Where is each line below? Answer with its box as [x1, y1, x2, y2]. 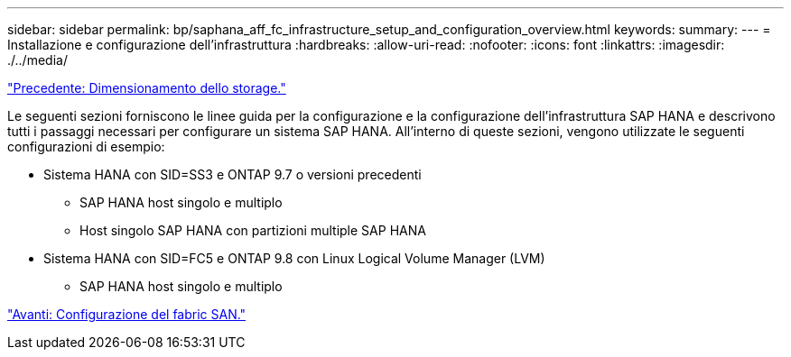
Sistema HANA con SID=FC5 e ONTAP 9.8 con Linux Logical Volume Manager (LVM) [43, 251, 545, 266]
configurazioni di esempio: [7, 139, 165, 154]
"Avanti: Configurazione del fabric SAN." [7, 307, 247, 322]
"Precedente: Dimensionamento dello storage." [7, 80, 286, 96]
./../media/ [7, 52, 68, 68]
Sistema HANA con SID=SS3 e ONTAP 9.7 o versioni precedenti [43, 167, 422, 182]
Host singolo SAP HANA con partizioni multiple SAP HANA [79, 223, 426, 238]
